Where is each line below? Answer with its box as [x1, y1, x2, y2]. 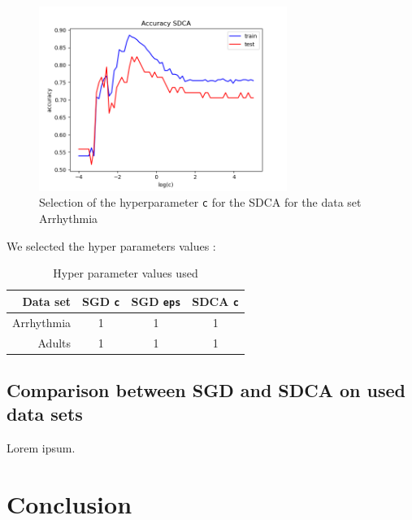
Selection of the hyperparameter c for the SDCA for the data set [39, 194, 362, 211]
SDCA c [192, 292, 239, 309]
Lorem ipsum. [7, 439, 76, 457]
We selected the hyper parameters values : [7, 237, 216, 254]
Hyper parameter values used [53, 264, 198, 282]
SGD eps [131, 292, 181, 309]
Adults [37, 334, 72, 351]
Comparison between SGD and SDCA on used [7, 378, 406, 403]
